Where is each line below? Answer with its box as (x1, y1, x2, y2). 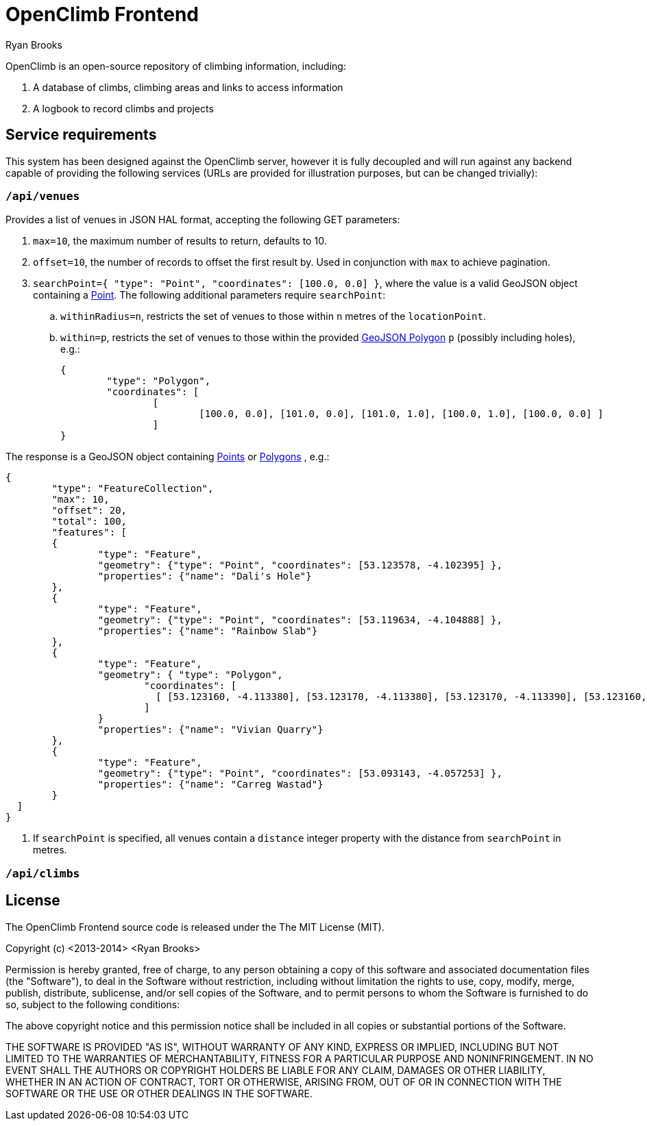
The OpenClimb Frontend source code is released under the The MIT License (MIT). (5, 921, 384, 933)
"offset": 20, (51, 505, 127, 516)
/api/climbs (5, 866, 80, 880)
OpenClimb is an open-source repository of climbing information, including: (5, 60, 346, 72)
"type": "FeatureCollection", (51, 483, 214, 495)
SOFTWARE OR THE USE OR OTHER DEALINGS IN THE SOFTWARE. (5, 1087, 313, 1099)
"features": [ (51, 527, 127, 538)
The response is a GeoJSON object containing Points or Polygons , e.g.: (5, 451, 330, 463)
